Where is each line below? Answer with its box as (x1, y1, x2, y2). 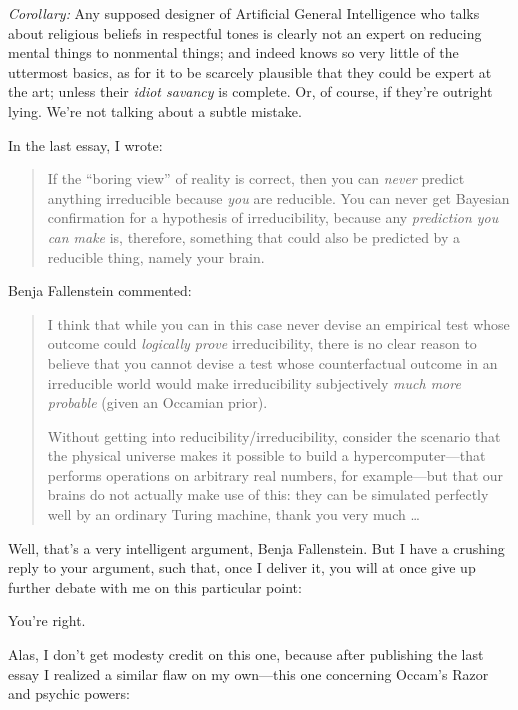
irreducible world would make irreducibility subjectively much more (47, 372, 461, 393)
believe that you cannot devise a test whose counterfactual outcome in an (47, 352, 498, 373)
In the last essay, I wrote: (8, 134, 163, 155)
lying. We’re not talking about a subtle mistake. (8, 100, 302, 121)
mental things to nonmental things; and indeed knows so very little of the (8, 42, 459, 63)
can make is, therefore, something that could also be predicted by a (47, 226, 461, 247)
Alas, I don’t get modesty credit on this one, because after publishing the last (8, 644, 484, 665)
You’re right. (8, 610, 86, 631)
